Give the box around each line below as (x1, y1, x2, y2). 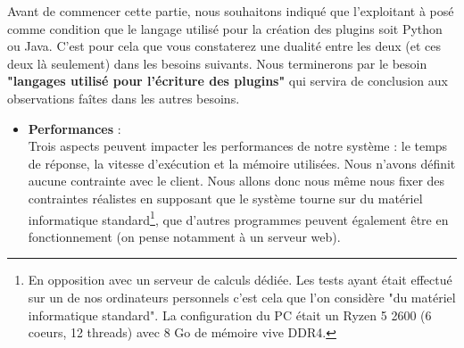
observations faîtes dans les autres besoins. (7, 88, 240, 107)
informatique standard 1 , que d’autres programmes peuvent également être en (28, 207, 449, 228)
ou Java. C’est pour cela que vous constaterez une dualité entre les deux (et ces (7, 37, 441, 55)
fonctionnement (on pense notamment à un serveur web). (28, 227, 341, 245)
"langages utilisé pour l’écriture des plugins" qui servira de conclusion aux (7, 71, 448, 90)
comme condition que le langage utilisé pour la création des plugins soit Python (7, 19, 443, 37)
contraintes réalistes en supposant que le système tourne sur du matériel (28, 188, 423, 207)
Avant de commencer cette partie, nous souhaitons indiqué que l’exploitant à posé (7, 2, 454, 20)
